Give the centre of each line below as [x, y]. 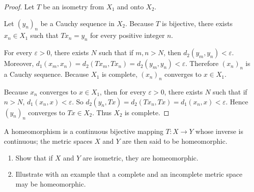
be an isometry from [73, 6]
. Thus [102, 112]
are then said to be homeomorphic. [175, 141]
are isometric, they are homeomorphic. [141, 157]
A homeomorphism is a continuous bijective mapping [84, 131]
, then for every [123, 91]
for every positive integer [127, 35]
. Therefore [202, 63]
